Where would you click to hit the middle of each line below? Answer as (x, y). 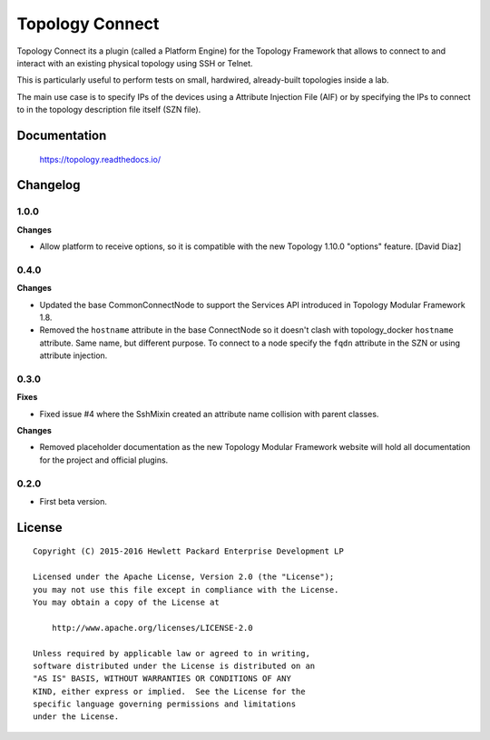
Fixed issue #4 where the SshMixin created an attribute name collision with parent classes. (209, 414)
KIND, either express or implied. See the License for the (169, 691)
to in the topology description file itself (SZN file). (109, 110)
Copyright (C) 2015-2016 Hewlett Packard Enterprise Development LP (188, 551)
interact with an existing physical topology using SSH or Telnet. (135, 63)
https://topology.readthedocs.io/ (100, 159)
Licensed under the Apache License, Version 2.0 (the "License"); (184, 577)
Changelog (49, 185)
